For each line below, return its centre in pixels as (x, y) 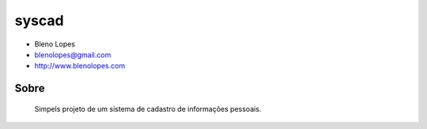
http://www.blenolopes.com (80, 66)
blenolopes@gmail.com (73, 54)
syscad (39, 20)
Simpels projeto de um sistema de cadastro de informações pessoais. (148, 109)
